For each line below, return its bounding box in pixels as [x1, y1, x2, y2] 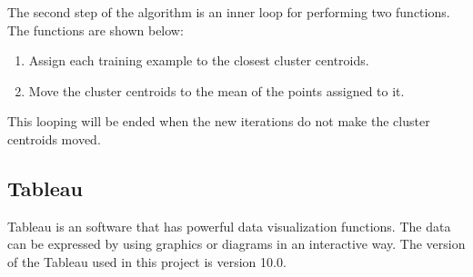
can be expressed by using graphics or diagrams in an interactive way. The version [7, 234, 466, 253]
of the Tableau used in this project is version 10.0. [7, 252, 287, 271]
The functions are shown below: [7, 20, 184, 39]
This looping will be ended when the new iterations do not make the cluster [7, 112, 430, 131]
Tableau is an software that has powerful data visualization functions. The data [7, 216, 451, 235]
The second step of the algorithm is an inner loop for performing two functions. [7, 3, 450, 21]
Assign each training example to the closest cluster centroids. [28, 51, 369, 70]
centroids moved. [7, 129, 101, 148]
